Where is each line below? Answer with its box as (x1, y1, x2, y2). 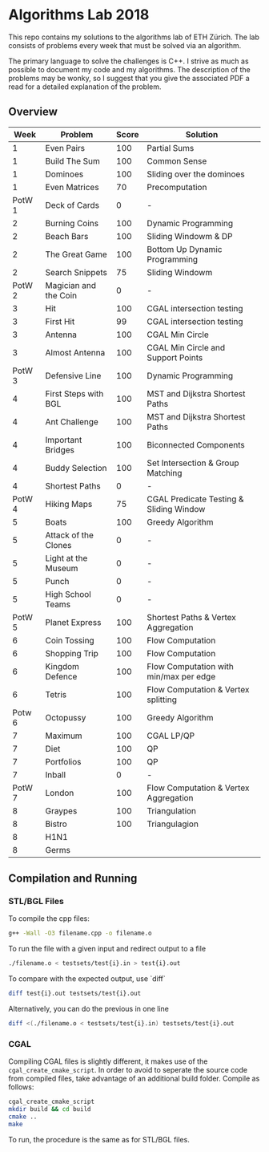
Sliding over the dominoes (147, 168, 246, 180)
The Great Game (45, 249, 108, 260)
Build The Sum (45, 155, 100, 166)
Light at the (45, 552, 88, 563)
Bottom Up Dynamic (147, 243, 223, 254)
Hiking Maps (45, 498, 93, 509)
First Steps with (45, 387, 104, 399)
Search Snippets (45, 266, 108, 278)
